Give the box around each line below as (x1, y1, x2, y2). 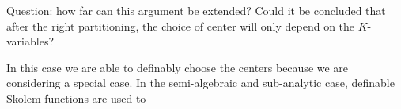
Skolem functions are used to (6, 89, 146, 106)
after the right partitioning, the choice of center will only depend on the (6, 17, 355, 34)
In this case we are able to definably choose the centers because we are (6, 59, 349, 75)
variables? (6, 33, 55, 49)
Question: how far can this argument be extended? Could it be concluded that (6, 2, 386, 18)
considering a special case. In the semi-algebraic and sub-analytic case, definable (6, 74, 395, 91)
